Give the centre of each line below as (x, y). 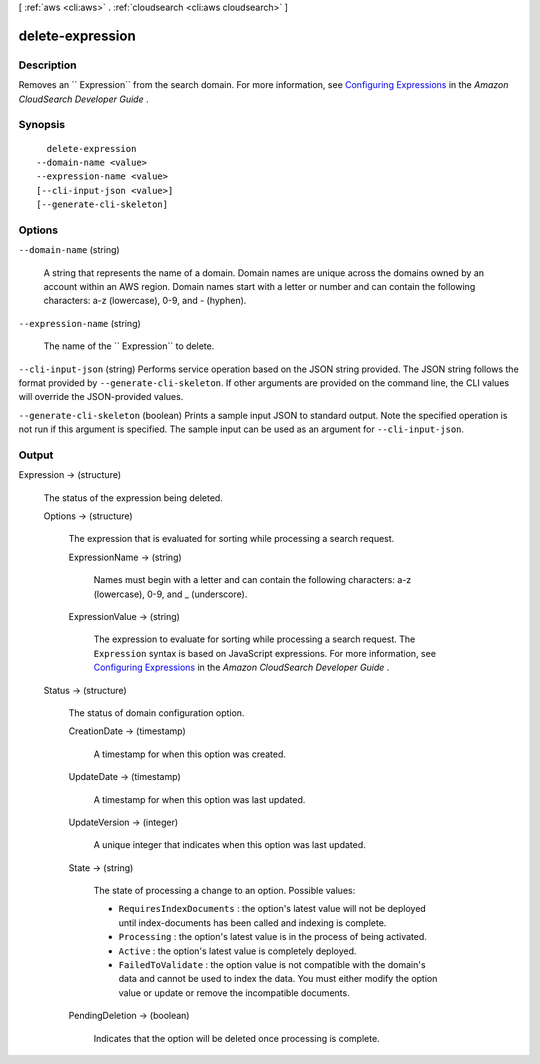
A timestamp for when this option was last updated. (199, 799)
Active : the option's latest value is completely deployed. (237, 951)
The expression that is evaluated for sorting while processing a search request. (231, 539)
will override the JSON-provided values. (101, 397)
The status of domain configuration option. (156, 712)
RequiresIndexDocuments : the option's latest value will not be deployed (272, 909)
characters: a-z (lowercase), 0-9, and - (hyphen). (145, 301)
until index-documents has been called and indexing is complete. (252, 922)
